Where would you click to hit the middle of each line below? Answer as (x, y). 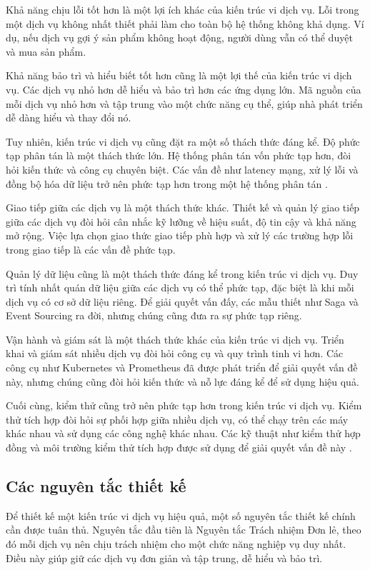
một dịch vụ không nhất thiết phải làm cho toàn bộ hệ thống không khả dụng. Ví (185, 23)
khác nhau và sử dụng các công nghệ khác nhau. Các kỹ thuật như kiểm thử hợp (183, 433)
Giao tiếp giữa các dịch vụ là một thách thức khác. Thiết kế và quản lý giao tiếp (183, 207)
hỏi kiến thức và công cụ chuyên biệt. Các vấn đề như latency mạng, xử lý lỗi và (182, 169)
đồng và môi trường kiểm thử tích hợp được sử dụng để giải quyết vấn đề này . (179, 447)
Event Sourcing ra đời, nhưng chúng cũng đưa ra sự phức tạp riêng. (154, 315)
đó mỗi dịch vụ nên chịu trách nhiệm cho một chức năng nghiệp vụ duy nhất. (176, 544)
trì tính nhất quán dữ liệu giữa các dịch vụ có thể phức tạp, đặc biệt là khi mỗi (180, 287)
